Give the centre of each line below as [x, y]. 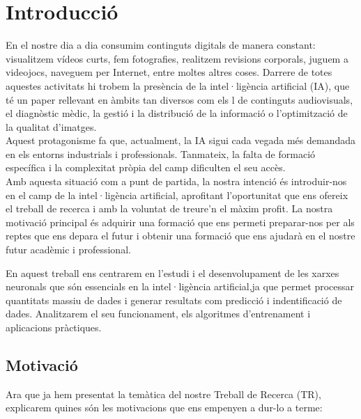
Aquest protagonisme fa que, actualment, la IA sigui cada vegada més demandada [180, 140]
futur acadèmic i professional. [68, 250]
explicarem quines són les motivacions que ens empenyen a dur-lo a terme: [164, 408]
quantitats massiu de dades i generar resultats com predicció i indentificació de [174, 300]
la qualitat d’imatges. [51, 126]
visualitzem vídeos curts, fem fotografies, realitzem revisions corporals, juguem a [177, 58]
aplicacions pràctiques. [54, 327]
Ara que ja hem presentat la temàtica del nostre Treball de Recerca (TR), [163, 394]
